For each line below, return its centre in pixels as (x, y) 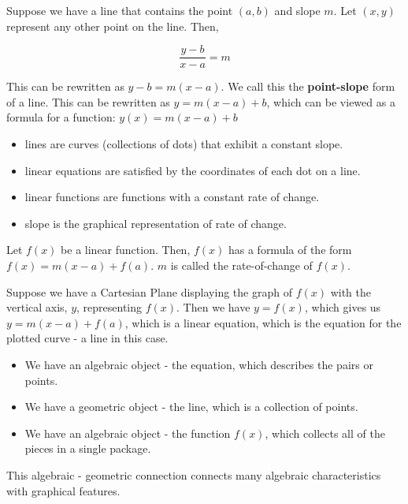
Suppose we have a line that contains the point (120, 10)
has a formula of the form (290, 250)
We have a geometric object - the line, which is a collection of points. (191, 407)
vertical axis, (37, 307)
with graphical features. (63, 490)
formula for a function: (61, 117)
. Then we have (213, 307)
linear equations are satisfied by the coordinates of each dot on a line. (193, 170)
